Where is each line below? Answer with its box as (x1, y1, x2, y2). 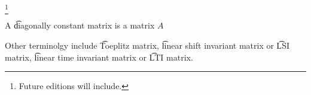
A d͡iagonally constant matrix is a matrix (5, 19, 155, 31)
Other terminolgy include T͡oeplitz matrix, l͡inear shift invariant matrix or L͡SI (5, 39, 290, 51)
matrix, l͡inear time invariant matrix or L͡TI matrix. (5, 50, 193, 63)
